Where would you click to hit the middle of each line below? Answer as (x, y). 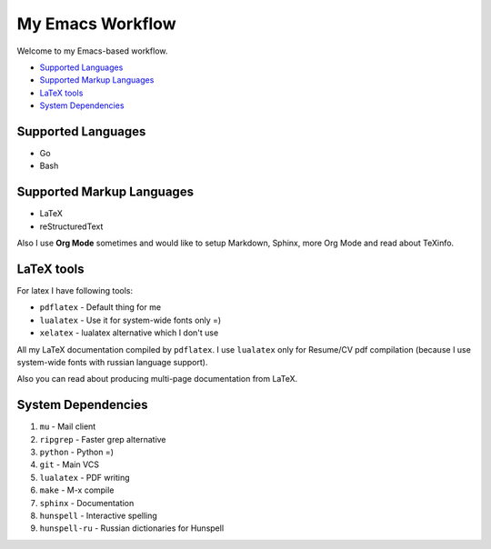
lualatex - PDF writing (85, 477)
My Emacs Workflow (96, 24)
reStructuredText (71, 226)
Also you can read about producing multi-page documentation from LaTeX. (157, 379)
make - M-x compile (77, 490)
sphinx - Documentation (87, 503)
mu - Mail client (68, 426)
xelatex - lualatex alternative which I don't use (129, 333)
